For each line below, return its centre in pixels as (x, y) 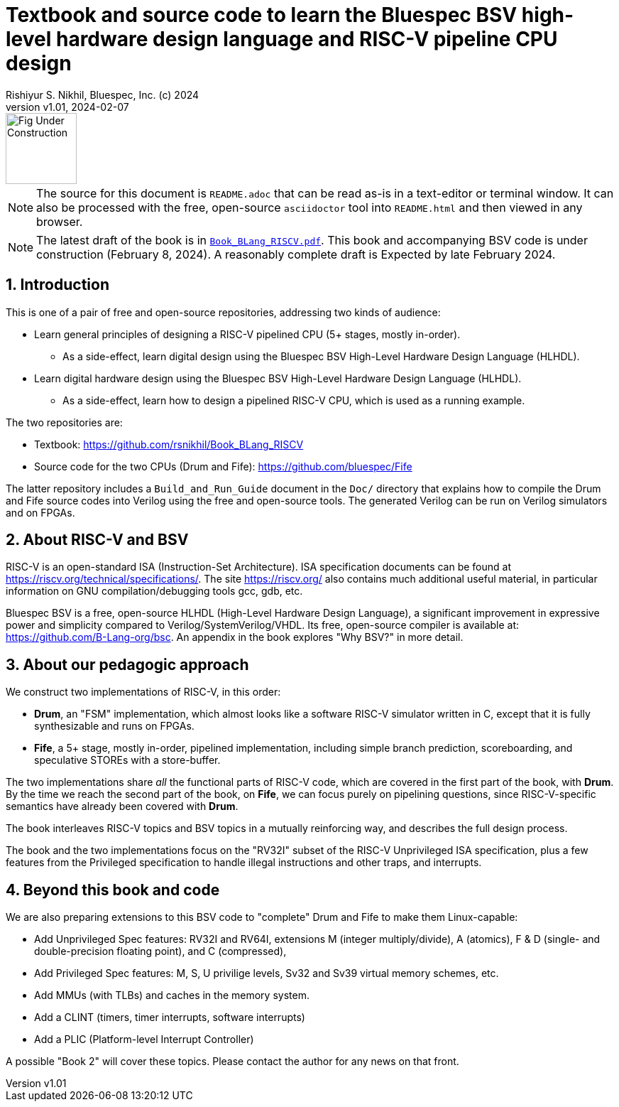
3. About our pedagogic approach (127, 664)
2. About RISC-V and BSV (97, 540)
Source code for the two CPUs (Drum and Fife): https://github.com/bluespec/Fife (223, 466)
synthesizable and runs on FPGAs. (114, 726)
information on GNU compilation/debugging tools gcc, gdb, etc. (154, 591)
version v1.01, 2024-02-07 (67, 107)
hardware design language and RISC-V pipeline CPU (307, 39)
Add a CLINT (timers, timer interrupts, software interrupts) (170, 1017)
